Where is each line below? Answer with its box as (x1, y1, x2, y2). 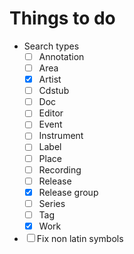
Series (38, 197, 66, 209)
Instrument (38, 130, 84, 142)
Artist (38, 73, 62, 86)
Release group (38, 186, 99, 198)
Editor (38, 107, 64, 119)
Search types (23, 40, 80, 52)
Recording (38, 163, 82, 176)
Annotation (38, 50, 85, 62)
